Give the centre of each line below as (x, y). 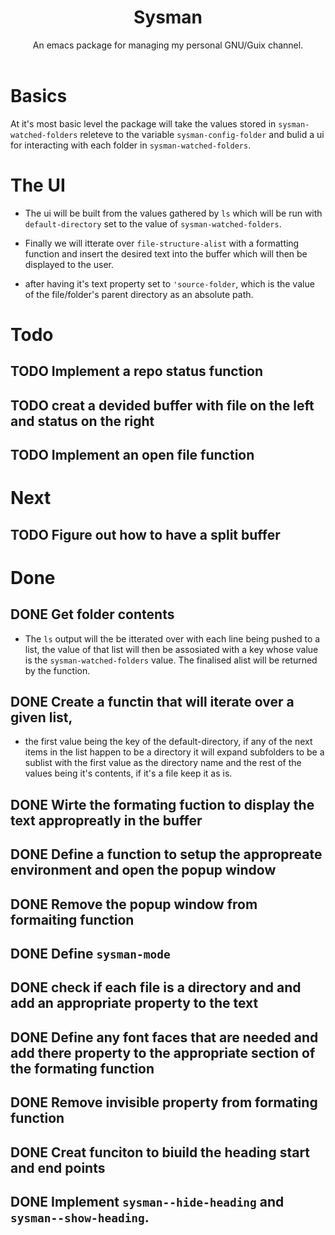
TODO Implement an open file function (132, 454)
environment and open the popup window (143, 870)
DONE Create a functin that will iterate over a (152, 701)
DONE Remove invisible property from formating (164, 1102)
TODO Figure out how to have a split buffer (145, 534)
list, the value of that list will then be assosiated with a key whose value (171, 649)
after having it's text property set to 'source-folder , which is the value (169, 283)
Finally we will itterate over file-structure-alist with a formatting (162, 243)
